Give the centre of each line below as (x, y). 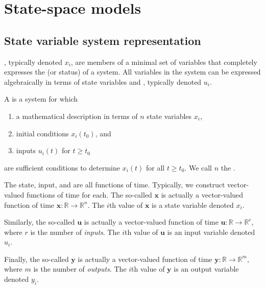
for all (155, 167)
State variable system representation (103, 40)
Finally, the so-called (37, 259)
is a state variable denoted (193, 204)
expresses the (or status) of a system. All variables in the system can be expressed (132, 72)
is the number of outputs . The (80, 269)
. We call (198, 167)
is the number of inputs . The (75, 232)
